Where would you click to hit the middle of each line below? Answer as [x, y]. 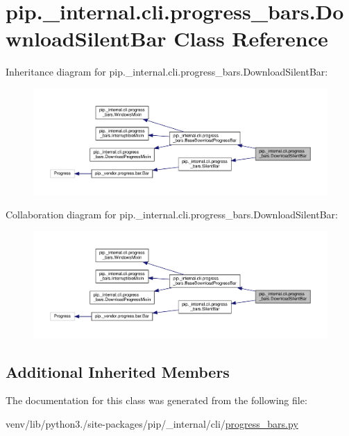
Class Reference [251, 38]
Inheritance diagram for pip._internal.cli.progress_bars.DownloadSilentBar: [167, 72]
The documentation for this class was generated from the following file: [156, 400]
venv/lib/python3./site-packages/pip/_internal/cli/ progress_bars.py [152, 424]
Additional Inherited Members [118, 371]
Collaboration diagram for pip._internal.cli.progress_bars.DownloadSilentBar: [172, 215]
